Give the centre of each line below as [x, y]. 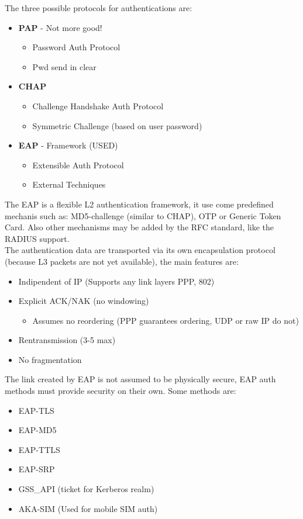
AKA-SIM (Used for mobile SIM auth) [88, 508]
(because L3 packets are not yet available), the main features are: [122, 261]
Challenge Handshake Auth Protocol [98, 105]
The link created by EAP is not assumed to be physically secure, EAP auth [140, 379]
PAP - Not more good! [60, 27]
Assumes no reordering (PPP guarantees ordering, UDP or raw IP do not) [166, 320]
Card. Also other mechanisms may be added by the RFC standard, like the [140, 227]
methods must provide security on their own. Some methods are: [120, 391]
